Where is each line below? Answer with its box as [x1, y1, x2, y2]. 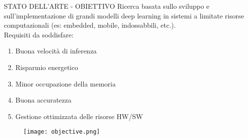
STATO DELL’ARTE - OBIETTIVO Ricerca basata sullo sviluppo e [4, 1, 210, 11]
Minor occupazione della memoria [15, 78, 116, 88]
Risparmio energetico [15, 62, 78, 72]
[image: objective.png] [23, 128, 100, 136]
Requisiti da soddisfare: [4, 29, 74, 39]
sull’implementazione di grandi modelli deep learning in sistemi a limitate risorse [4, 10, 244, 20]
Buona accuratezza [15, 95, 71, 105]
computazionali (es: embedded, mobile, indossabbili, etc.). [4, 20, 176, 30]
